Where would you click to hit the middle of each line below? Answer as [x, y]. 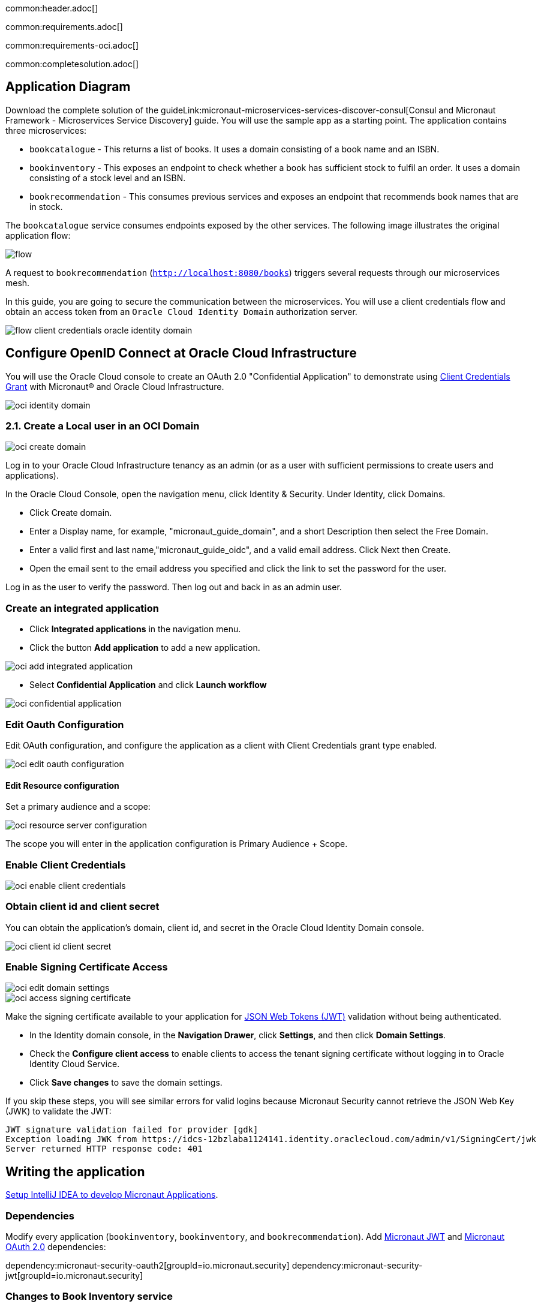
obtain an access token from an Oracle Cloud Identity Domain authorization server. [181, 311]
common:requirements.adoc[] [64, 27]
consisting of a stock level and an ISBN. [108, 178]
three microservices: [46, 130]
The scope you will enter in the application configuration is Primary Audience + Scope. [177, 844]
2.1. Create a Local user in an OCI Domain [103, 426]
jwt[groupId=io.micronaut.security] [74, 1276]
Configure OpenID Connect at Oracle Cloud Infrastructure [181, 353]
